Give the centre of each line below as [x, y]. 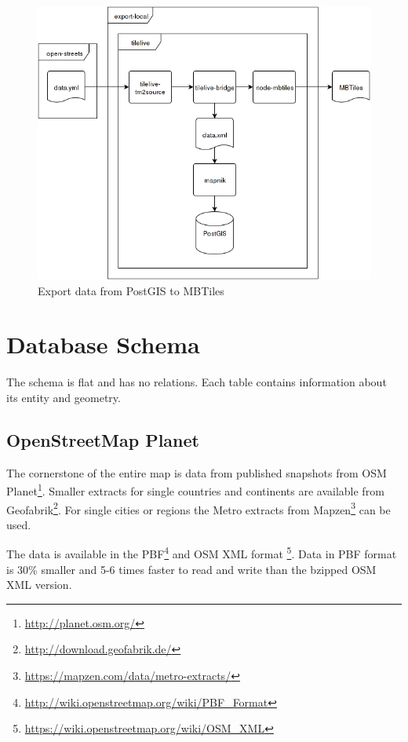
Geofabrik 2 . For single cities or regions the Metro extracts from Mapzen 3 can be [199, 508]
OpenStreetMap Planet [103, 439]
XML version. [39, 585]
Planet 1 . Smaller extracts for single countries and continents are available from [195, 490]
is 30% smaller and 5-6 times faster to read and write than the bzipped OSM [191, 569]
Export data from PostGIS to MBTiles [131, 290]
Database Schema [103, 344]
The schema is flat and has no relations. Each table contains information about [197, 382]
